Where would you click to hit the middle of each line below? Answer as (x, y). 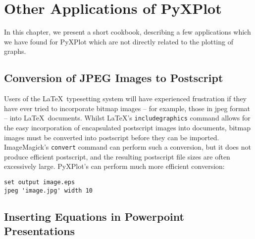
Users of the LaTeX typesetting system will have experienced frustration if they (126, 99)
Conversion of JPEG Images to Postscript (114, 78)
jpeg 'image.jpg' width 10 (48, 190)
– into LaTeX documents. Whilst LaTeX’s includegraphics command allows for (127, 118)
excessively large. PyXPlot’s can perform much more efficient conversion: (114, 166)
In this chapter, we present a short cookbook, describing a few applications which (127, 32)
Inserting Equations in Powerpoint (94, 216)
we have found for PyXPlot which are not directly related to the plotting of (119, 41)
